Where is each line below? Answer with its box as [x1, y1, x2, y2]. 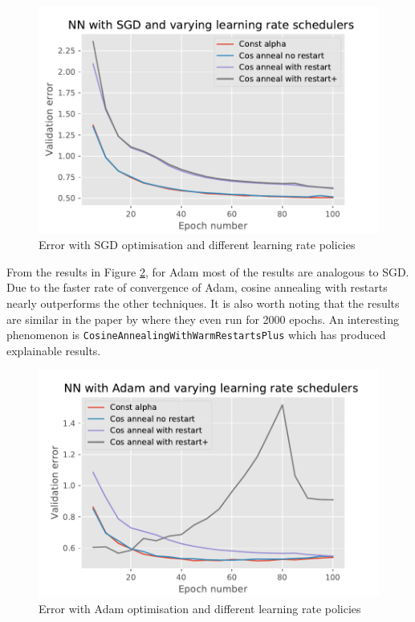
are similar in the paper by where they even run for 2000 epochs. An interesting [6, 310, 399, 327]
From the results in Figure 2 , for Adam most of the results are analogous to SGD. [6, 263, 409, 280]
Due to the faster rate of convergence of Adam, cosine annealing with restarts [6, 279, 388, 296]
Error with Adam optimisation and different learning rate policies [39, 599, 361, 616]
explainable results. [6, 342, 101, 358]
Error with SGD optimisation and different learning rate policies [39, 236, 356, 253]
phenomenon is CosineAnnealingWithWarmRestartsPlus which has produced [6, 326, 386, 343]
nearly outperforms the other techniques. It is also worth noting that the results [6, 295, 400, 312]
